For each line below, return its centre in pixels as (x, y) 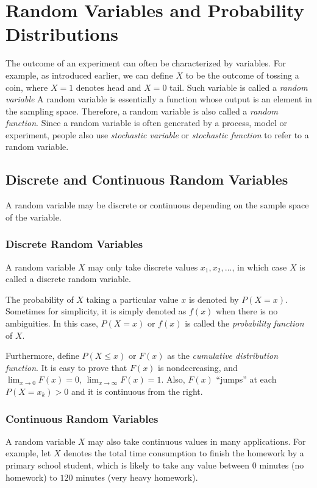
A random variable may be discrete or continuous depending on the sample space (157, 205)
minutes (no (282, 465)
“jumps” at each (246, 379)
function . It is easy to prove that (66, 367)
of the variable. (34, 217)
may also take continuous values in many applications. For (197, 441)
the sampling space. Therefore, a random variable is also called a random (142, 111)
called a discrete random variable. (68, 279)
